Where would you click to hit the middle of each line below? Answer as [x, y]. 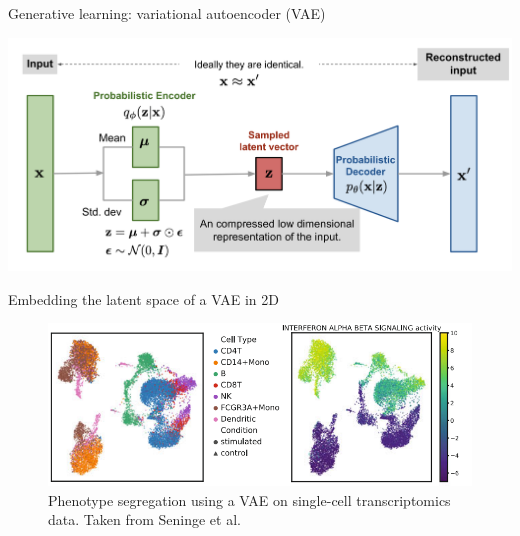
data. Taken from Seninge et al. [144, 519]
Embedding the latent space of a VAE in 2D [143, 298]
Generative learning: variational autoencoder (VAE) [167, 13]
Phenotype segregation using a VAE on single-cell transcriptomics [249, 499]
